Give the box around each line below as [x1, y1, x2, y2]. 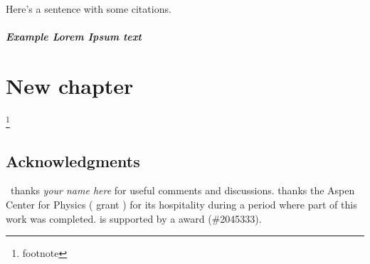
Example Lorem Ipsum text [6, 29, 142, 44]
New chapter [6, 70, 134, 100]
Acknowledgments [6, 149, 140, 171]
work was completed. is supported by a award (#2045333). [6, 211, 262, 226]
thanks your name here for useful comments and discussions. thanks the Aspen [10, 183, 355, 198]
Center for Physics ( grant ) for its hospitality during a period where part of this [6, 196, 357, 211]
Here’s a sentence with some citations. [6, 1, 171, 16]
